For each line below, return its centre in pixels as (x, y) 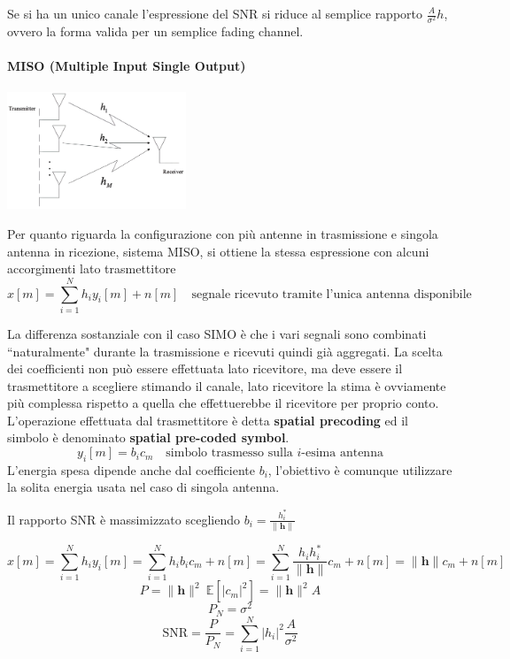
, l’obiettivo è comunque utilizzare (360, 469)
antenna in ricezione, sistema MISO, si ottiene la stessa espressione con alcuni (218, 251)
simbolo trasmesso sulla (229, 453)
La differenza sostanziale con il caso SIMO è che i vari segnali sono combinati (217, 333)
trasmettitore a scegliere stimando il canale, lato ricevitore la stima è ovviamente (227, 385)
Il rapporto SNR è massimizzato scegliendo (124, 519)
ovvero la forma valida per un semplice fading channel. (155, 31)
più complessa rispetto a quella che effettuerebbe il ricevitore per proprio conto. (223, 403)
